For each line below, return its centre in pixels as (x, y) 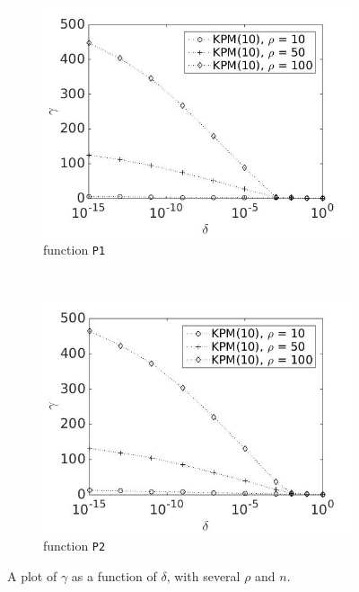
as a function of (114, 576)
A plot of (32, 576)
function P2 (74, 546)
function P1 (74, 249)
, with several (203, 576)
